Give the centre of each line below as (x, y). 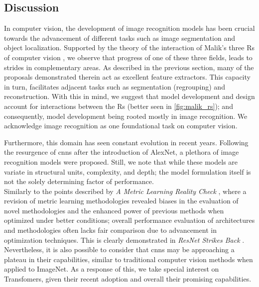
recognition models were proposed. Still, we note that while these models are (121, 161)
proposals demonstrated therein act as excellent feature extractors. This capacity (127, 77)
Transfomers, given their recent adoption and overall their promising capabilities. (128, 279)
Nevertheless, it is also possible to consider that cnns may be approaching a (119, 249)
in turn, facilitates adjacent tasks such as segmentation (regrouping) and (115, 86)
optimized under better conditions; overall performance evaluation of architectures (129, 220)
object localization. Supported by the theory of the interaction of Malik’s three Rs (129, 48)
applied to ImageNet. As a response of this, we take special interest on (112, 269)
